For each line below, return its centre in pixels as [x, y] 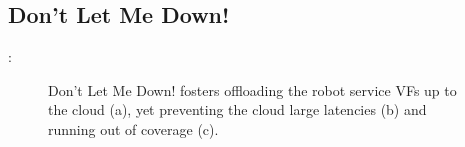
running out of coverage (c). [133, 128]
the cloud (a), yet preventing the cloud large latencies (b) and [237, 109]
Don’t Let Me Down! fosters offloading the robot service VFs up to [252, 89]
